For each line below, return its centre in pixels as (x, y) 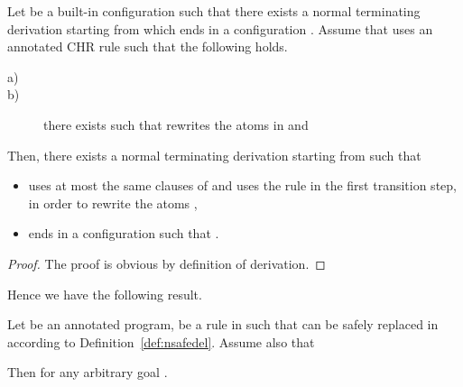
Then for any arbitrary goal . (88, 372)
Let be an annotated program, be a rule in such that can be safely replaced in (223, 324)
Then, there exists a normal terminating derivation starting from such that (214, 155)
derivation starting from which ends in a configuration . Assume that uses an (220, 28)
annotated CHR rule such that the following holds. (148, 46)
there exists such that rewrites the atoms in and (176, 124)
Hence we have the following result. (105, 294)
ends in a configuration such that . (124, 233)
